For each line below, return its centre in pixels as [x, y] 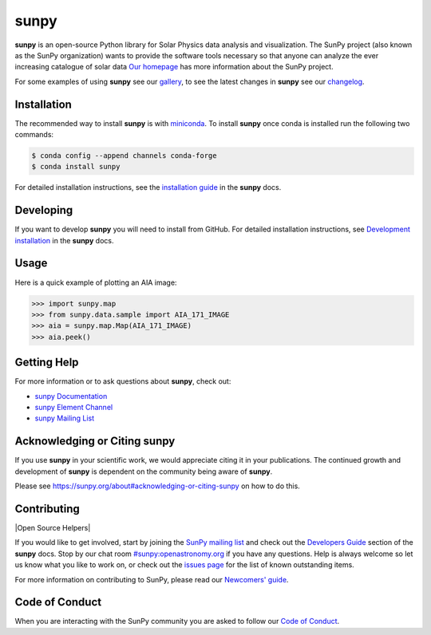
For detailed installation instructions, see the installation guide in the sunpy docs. [148, 187]
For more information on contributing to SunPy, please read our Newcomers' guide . [152, 579]
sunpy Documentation [71, 396]
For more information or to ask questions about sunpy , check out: [123, 381]
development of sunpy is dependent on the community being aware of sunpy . [144, 471]
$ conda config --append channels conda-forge [124, 156]
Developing [44, 210]
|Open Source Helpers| [53, 528]
